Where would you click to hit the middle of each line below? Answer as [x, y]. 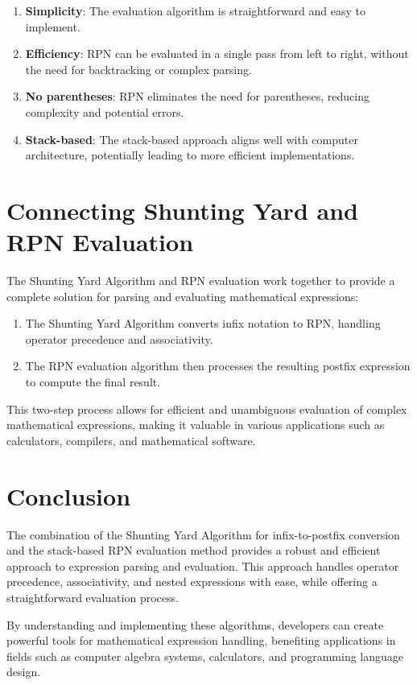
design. [24, 672]
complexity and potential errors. [105, 111]
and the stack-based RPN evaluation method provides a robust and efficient [194, 550]
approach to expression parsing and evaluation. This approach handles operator [203, 565]
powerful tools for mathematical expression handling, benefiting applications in [201, 640]
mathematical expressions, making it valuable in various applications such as [196, 425]
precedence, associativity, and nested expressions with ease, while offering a [192, 582]
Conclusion [69, 495]
